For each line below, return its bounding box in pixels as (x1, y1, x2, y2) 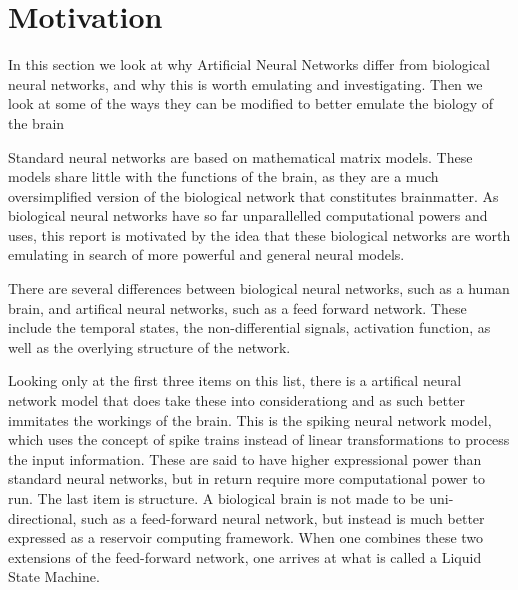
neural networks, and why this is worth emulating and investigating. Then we (8, 73, 483, 94)
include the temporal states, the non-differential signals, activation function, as (8, 317, 491, 338)
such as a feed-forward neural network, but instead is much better (81, 507, 485, 528)
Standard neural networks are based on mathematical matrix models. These (8, 146, 473, 167)
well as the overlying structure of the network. (8, 336, 291, 357)
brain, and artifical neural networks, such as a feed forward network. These (8, 297, 467, 318)
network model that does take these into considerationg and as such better (8, 390, 466, 411)
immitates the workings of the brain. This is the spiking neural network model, (8, 409, 492, 430)
